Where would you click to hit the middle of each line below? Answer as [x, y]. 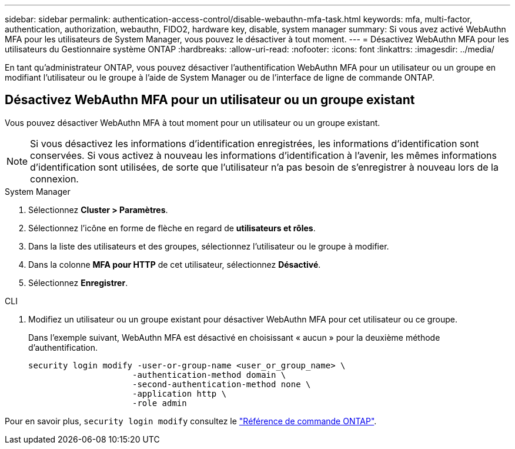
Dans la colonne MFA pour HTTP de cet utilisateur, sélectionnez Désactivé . [175, 264]
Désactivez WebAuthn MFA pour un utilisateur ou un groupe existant [210, 100]
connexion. [54, 179]
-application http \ [180, 393]
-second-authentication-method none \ [222, 384]
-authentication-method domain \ [209, 375]
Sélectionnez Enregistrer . [78, 282]
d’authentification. [63, 347]
